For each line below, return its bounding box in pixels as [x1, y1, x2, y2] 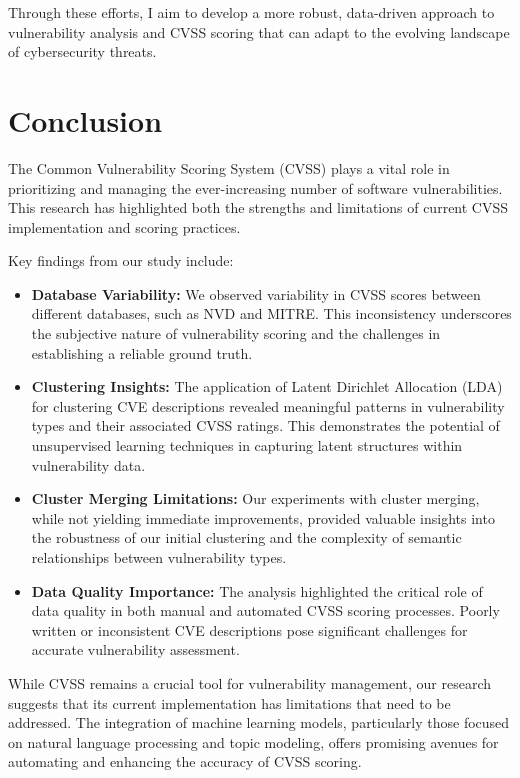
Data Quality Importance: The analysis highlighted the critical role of [31, 580, 483, 601]
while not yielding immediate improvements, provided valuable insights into [31, 507, 495, 528]
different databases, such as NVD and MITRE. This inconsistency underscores [31, 303, 512, 324]
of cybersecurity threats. [8, 41, 157, 62]
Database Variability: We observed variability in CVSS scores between [31, 283, 481, 304]
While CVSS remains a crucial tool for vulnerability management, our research [8, 672, 492, 693]
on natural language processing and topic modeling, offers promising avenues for [8, 731, 499, 752]
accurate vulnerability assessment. [31, 639, 240, 660]
